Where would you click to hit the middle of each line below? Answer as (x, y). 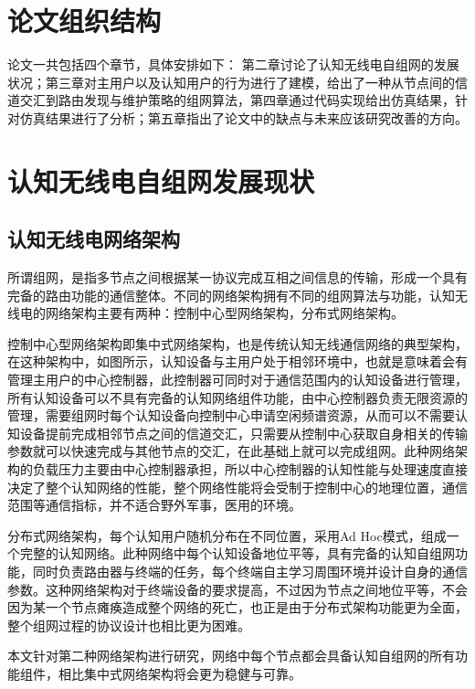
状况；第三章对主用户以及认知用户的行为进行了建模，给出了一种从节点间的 (231, 82)
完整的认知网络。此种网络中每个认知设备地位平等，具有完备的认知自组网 (237, 553)
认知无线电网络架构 (94, 239)
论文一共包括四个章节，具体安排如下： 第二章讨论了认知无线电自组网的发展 (233, 64)
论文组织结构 (84, 21)
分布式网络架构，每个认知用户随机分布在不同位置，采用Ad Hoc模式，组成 (227, 535)
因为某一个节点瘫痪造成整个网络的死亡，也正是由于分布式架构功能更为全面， (237, 607)
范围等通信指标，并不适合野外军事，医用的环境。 (154, 505)
